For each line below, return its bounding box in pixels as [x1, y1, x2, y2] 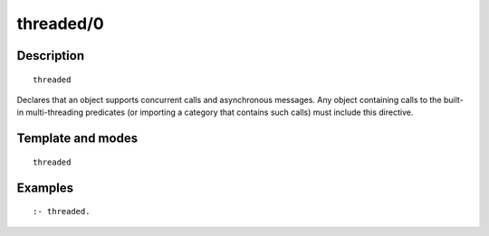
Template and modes [16, 131, 139, 146]
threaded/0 [16, 14, 104, 33]
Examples [16, 180, 74, 195]
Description [16, 48, 85, 63]
